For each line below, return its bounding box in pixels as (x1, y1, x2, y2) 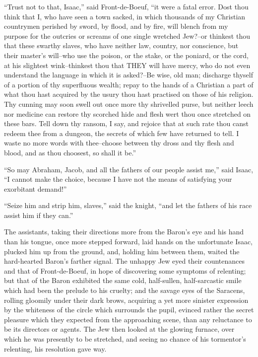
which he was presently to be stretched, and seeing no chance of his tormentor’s (4, 334, 246, 344)
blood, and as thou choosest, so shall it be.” (4, 147, 136, 157)
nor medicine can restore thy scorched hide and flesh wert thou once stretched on (4, 108, 251, 119)
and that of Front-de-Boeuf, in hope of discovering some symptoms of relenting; (4, 265, 246, 276)
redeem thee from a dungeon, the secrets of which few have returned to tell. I (4, 128, 239, 138)
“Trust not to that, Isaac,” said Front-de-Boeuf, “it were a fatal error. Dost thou (4, 1, 249, 11)
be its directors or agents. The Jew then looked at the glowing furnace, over (4, 324, 235, 334)
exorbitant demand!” (4, 183, 67, 194)
